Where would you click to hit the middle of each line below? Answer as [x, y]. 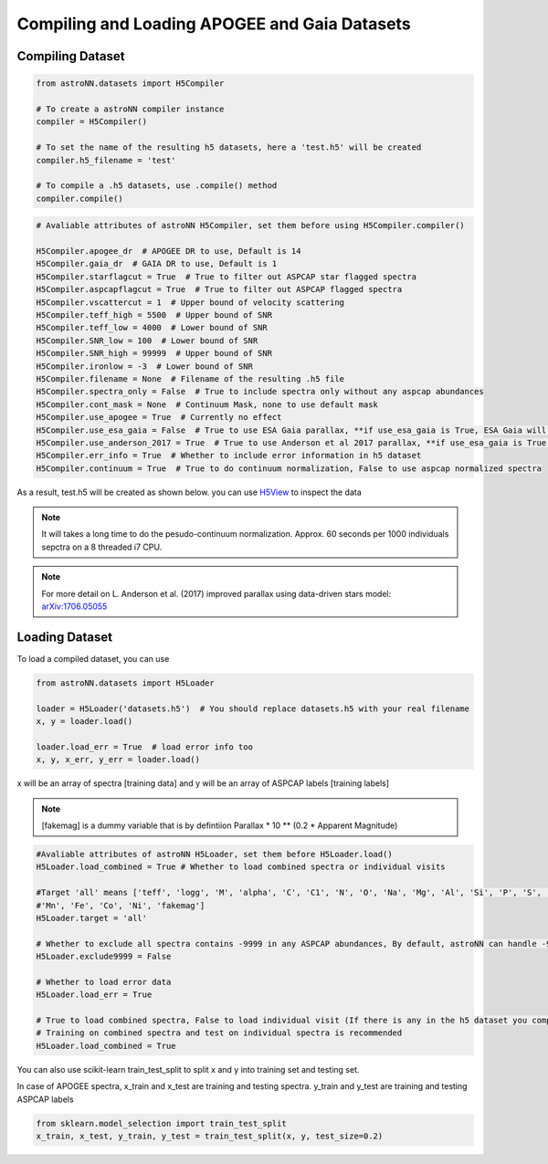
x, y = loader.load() [84, 722]
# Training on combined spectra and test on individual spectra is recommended [219, 1033]
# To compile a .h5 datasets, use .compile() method [157, 186]
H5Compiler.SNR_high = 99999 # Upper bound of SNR [154, 353]
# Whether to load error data [104, 982]
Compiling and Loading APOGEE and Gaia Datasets [214, 24]
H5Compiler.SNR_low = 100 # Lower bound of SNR [147, 341]
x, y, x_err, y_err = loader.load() [118, 760]
